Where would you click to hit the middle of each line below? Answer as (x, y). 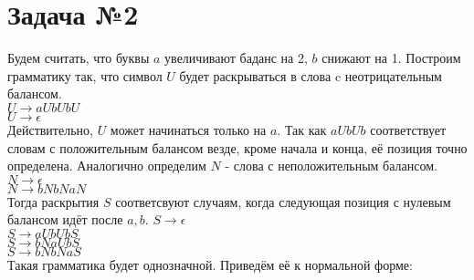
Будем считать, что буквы (79, 58)
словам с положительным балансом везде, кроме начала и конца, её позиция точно (237, 147)
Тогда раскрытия (53, 201)
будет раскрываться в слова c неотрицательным (311, 75)
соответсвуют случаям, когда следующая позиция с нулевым (283, 201)
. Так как (302, 129)
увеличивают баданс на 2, (236, 58)
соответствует (408, 129)
